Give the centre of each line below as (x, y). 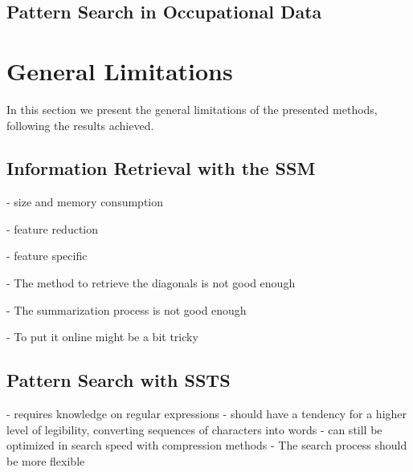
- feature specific (47, 256)
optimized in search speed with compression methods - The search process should (207, 445)
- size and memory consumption (85, 202)
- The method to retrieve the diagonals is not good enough (151, 283)
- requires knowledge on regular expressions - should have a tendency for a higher (207, 414)
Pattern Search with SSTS (119, 380)
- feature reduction (53, 228)
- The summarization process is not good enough (127, 309)
